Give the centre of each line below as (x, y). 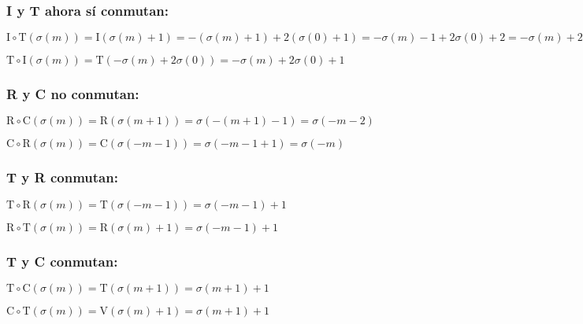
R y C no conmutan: (73, 94)
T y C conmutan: (62, 261)
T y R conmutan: (62, 177)
